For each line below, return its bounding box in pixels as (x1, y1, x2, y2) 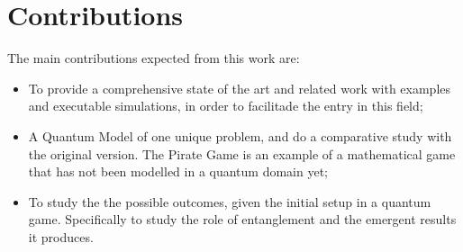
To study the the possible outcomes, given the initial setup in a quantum (28, 192, 431, 211)
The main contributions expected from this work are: (7, 49, 300, 67)
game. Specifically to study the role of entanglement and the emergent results (28, 210, 457, 229)
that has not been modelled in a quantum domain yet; (28, 162, 329, 181)
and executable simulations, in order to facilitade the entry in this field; (28, 96, 423, 115)
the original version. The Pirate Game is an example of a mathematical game (28, 144, 456, 163)
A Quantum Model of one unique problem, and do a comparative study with (28, 126, 452, 145)
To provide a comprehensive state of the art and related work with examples (28, 78, 451, 97)
